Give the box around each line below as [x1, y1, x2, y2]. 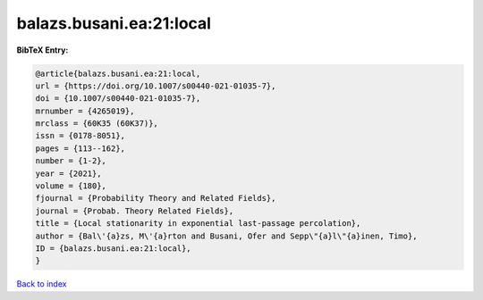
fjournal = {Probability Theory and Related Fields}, [35, 193, 276, 204]
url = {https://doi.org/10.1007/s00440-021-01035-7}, [35, 80, 276, 91]
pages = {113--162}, [35, 143, 125, 154]
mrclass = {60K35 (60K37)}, [35, 119, 158, 129]
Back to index [16, 279, 67, 289]
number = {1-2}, [35, 156, 107, 166]
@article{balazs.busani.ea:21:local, [35, 68, 201, 79]
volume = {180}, [35, 181, 107, 191]
